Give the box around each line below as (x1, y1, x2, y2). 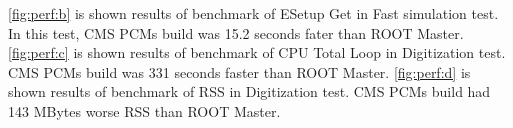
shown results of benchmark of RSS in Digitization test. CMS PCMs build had (8, 81, 491, 102)
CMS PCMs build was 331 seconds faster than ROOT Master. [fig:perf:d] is (8, 61, 471, 82)
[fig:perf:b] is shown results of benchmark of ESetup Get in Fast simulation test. (8, 3, 499, 23)
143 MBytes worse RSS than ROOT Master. (8, 100, 281, 121)
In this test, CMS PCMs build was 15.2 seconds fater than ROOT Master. (8, 22, 464, 43)
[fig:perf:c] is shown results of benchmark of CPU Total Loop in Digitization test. (8, 42, 506, 63)
